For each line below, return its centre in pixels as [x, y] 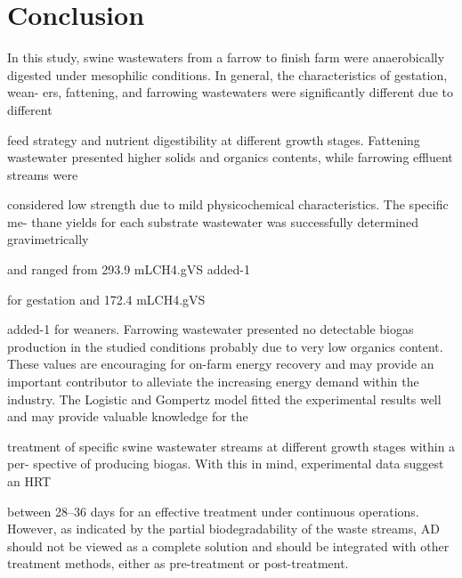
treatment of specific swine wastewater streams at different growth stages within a [231, 446]
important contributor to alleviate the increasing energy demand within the [213, 382]
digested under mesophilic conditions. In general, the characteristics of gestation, [227, 74]
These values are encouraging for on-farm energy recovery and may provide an [221, 364]
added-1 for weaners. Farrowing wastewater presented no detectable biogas [211, 329]
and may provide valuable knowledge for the [128, 416]
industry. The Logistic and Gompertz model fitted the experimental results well [224, 399]
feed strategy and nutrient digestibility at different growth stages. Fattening [214, 139]
